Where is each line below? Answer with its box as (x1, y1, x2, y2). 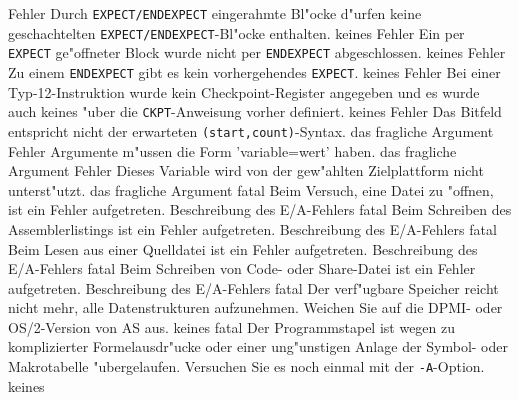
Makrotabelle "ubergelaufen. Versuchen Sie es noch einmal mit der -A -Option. (8, 356, 485, 377)
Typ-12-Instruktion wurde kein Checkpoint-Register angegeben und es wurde (8, 81, 480, 102)
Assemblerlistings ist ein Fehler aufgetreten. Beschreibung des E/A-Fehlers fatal (8, 218, 497, 239)
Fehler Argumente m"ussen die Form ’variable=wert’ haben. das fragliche (8, 140, 457, 161)
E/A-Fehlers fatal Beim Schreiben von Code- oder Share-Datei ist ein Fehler (8, 258, 476, 279)
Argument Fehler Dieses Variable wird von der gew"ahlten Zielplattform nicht (8, 160, 484, 181)
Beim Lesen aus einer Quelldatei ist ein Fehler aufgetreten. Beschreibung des (8, 238, 478, 259)
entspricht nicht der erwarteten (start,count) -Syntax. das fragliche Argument (8, 120, 494, 141)
